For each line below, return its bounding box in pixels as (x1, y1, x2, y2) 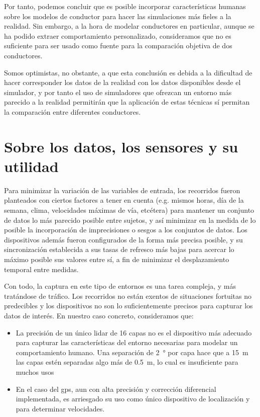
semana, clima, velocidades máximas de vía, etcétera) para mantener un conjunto (4, 205, 254, 215)
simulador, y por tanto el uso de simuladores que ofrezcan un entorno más (4, 87, 232, 97)
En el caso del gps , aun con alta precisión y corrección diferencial (16, 383, 216, 394)
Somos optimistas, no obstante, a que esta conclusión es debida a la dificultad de (4, 67, 252, 77)
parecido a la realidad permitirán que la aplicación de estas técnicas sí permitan (4, 97, 250, 107)
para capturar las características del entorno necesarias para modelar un (16, 337, 238, 348)
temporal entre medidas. (4, 264, 79, 274)
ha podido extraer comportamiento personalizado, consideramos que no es (4, 30, 231, 41)
